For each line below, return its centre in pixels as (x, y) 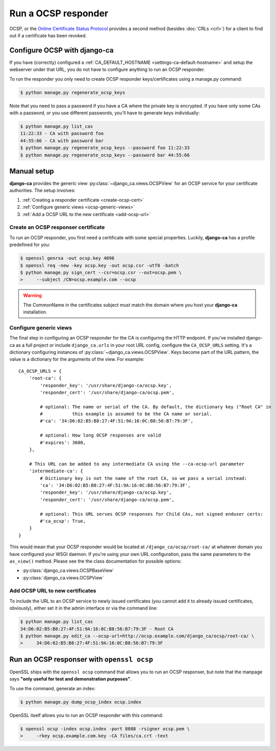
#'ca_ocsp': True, (63, 521)
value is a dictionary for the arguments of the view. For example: (77, 359)
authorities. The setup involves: (43, 190)
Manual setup (32, 171)
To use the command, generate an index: (53, 688)
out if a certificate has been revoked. (48, 35)
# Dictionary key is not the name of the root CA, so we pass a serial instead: (144, 478)
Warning (32, 296)
